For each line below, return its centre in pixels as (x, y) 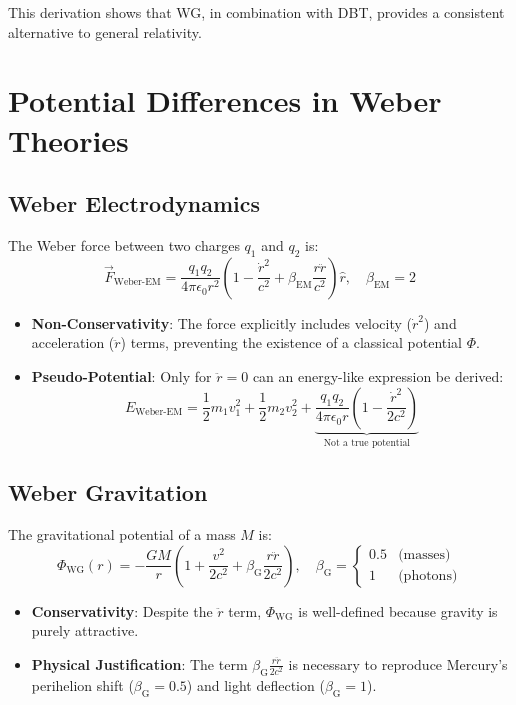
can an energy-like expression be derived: (378, 375)
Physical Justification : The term (139, 663)
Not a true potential (367, 443)
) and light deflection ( (255, 684)
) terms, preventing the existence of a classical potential (291, 342)
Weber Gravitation (108, 492)
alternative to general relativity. (105, 31)
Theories (68, 139)
